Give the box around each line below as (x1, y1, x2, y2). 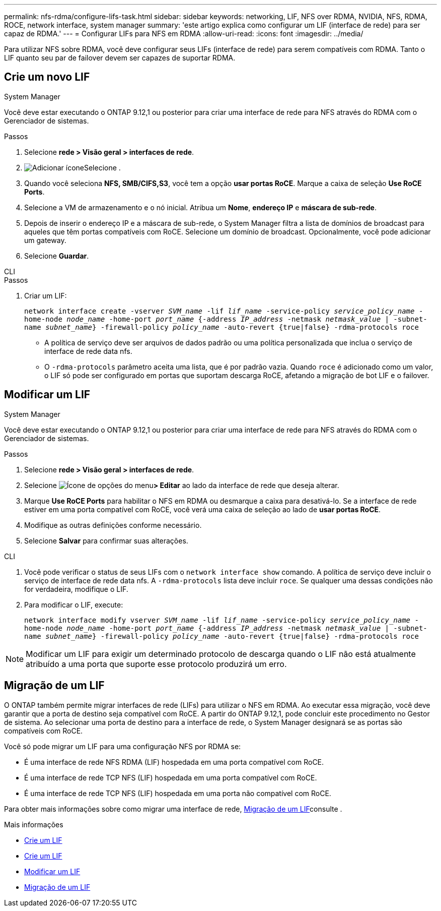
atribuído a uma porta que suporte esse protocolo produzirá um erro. (26, 658, 287, 669)
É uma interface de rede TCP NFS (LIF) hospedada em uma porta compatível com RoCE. (24, 773, 317, 782)
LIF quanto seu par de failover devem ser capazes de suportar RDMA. (4, 53, 236, 62)
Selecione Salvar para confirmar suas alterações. (24, 536, 188, 545)
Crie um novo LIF (4, 71, 90, 84)
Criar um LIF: (24, 291, 67, 300)
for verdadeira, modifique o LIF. (24, 584, 128, 593)
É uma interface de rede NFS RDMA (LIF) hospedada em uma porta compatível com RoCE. (24, 757, 324, 766)
